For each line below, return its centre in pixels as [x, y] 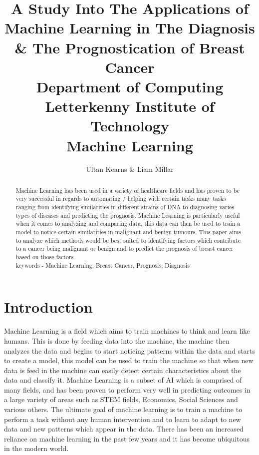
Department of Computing [130, 86]
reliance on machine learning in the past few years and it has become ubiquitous [127, 438]
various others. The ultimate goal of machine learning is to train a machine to [123, 409]
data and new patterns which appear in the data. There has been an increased [124, 429]
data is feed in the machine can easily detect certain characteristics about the [123, 370]
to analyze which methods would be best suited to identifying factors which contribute [128, 240]
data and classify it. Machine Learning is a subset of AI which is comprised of [123, 380]
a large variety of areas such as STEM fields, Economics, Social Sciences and [121, 399]
